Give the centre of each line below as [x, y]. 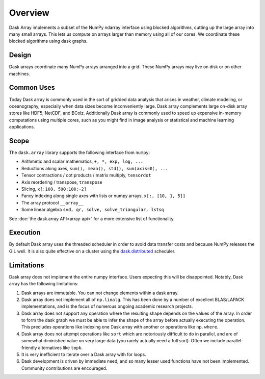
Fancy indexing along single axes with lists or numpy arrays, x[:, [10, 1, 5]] [104, 196]
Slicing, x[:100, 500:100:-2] [54, 189]
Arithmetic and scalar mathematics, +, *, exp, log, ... [82, 161]
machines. [20, 74]
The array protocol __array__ [52, 202]
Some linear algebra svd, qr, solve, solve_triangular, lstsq [93, 210]
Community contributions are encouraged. [64, 368]
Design [20, 55]
